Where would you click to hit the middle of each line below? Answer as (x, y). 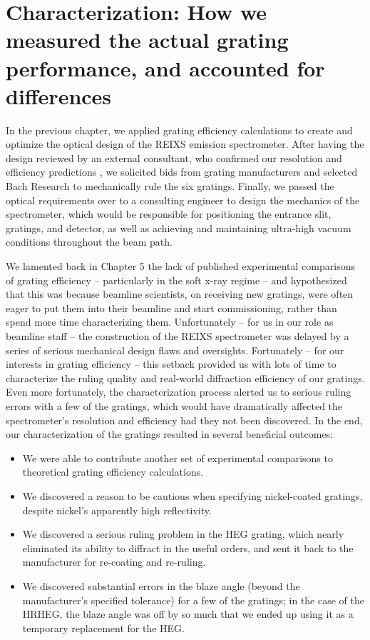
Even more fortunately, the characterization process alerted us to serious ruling (179, 392)
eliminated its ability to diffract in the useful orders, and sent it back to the (188, 547)
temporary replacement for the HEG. (103, 627)
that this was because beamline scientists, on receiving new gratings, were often (180, 294)
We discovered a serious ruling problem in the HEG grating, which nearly (183, 534)
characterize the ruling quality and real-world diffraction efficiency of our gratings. (185, 377)
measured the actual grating (147, 40)
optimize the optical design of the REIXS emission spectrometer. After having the (185, 144)
